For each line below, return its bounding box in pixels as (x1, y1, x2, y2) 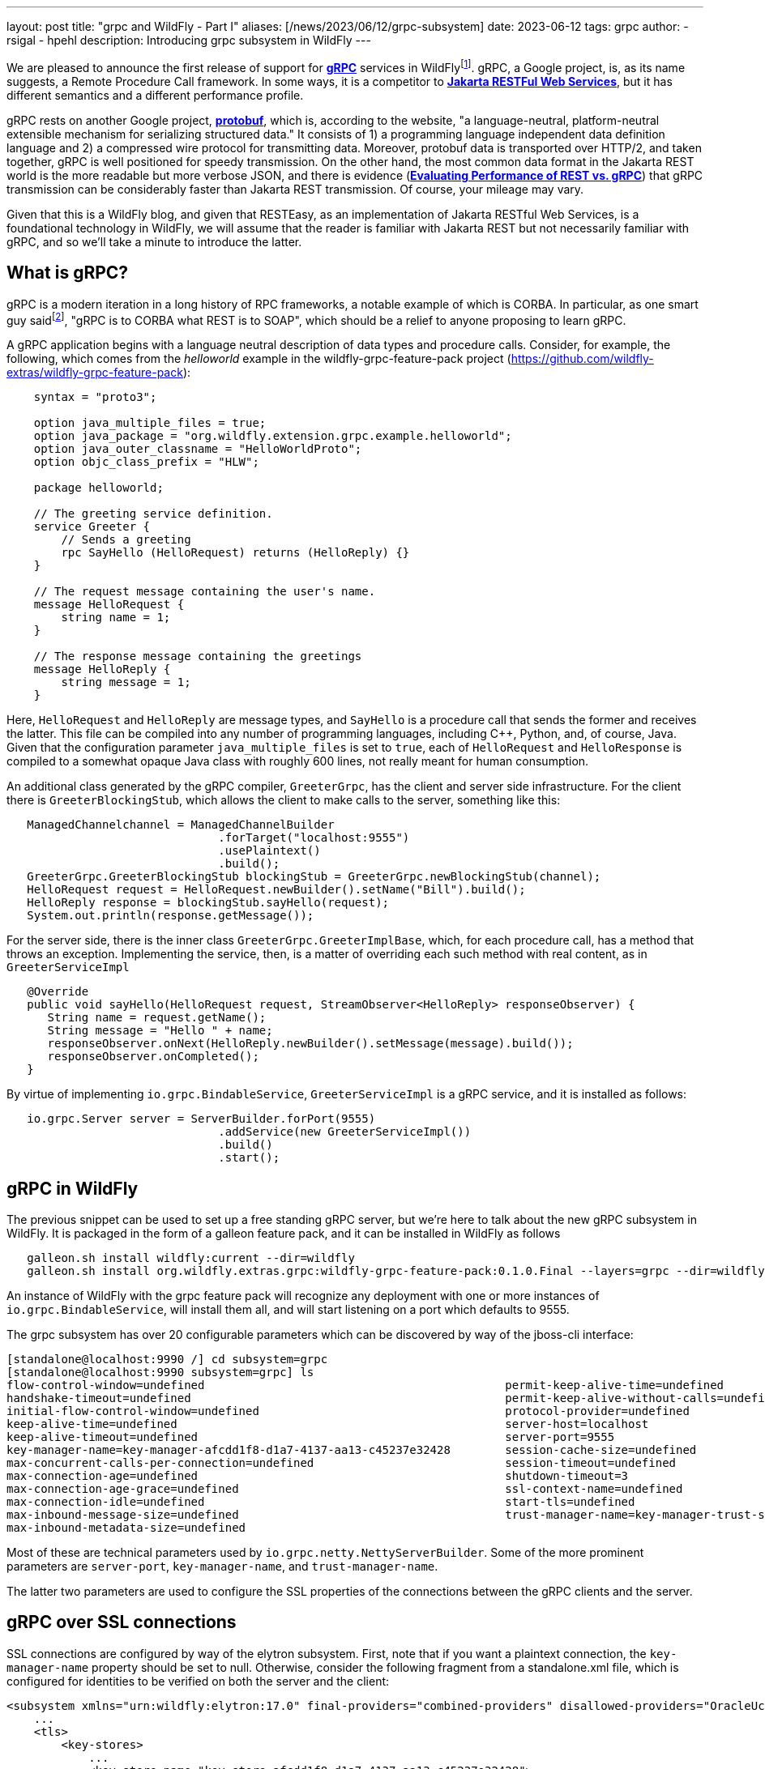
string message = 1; (61, 676, 191, 689)
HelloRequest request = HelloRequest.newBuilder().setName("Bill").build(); (27, 883, 526, 897)
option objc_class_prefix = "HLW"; (33, 455, 259, 469)
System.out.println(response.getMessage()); (27, 909, 314, 923)
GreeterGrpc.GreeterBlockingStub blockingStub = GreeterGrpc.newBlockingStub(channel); (27, 870, 601, 884)
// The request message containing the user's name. (33, 585, 376, 599)
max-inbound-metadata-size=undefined (6, 1521, 246, 1534)
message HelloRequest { (33, 598, 185, 612)
